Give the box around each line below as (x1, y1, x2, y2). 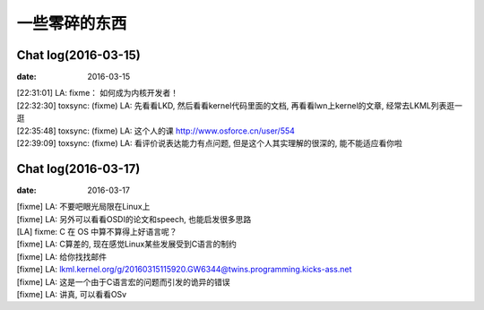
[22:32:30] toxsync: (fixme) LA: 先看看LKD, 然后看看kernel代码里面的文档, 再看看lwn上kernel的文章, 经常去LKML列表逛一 (16, 99, 463, 111)
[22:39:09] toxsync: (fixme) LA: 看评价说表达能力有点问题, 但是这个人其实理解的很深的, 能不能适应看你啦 (16, 138, 402, 149)
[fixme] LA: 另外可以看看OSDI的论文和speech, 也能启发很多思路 (16, 213, 252, 224)
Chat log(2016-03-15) (16, 47, 141, 63)
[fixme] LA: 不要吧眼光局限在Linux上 (16, 202, 151, 212)
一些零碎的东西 (16, 13, 127, 33)
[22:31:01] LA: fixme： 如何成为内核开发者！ (16, 88, 179, 99)
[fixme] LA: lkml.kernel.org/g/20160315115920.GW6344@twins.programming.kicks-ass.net (16, 264, 352, 275)
